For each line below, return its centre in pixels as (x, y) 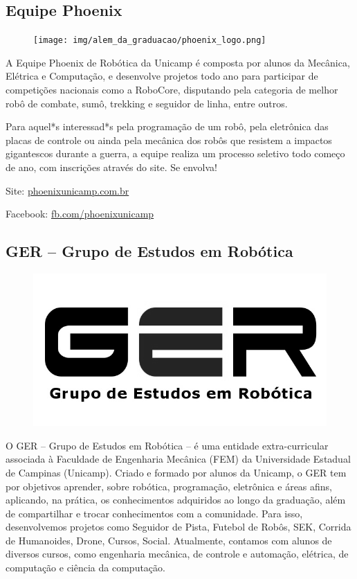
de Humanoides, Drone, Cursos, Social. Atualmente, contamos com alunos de (169, 540)
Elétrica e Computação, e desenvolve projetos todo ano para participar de (162, 76)
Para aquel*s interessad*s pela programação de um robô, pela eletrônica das (167, 126)
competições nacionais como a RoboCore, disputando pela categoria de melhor (172, 90)
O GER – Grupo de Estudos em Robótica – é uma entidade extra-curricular (167, 445)
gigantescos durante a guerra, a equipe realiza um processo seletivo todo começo (175, 153)
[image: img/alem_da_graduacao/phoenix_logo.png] (150, 41)
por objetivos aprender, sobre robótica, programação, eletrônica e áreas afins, (169, 486)
